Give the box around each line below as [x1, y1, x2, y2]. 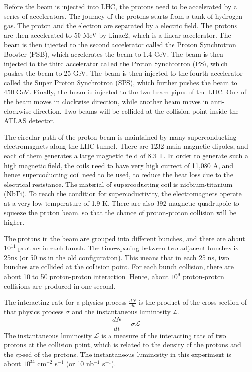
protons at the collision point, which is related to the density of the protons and [4, 340, 241, 350]
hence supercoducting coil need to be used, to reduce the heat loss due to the [4, 170, 233, 180]
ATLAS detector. [4, 115, 55, 125]
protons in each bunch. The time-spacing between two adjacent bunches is [18, 243, 238, 253]
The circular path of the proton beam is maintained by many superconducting [4, 131, 236, 141]
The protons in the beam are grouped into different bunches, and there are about [4, 233, 245, 243]
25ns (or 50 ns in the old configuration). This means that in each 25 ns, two [4, 252, 229, 262]
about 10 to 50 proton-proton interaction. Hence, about [4, 271, 169, 281]
